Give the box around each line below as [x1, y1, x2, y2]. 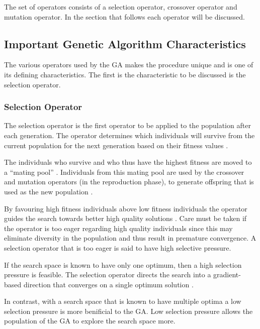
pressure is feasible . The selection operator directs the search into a [4, 269, 211, 280]
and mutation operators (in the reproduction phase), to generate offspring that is [4, 176, 254, 187]
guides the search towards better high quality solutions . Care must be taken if [4, 213, 247, 224]
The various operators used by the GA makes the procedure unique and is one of [4, 59, 253, 70]
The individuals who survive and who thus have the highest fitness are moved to [4, 157, 252, 167]
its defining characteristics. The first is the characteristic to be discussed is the [4, 69, 246, 79]
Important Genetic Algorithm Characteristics [4, 36, 246, 51]
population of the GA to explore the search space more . [4, 315, 176, 326]
